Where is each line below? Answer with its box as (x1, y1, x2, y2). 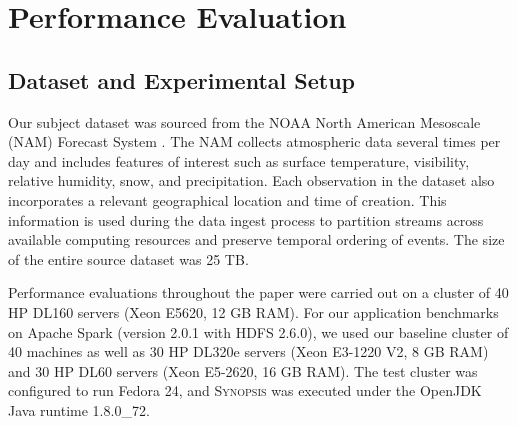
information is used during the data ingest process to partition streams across (8, 209, 484, 230)
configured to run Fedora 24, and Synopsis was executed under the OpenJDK (8, 380, 482, 401)
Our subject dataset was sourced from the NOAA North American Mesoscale (8, 111, 481, 132)
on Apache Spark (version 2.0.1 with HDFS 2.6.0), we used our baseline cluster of (8, 321, 509, 342)
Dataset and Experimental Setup (8, 64, 355, 95)
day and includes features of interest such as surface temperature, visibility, (8, 150, 470, 171)
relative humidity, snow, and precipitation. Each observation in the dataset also (8, 170, 495, 191)
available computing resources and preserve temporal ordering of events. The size (8, 229, 505, 250)
